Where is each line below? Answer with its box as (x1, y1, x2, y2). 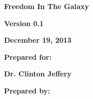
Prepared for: (4, 51, 52, 62)
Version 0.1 (4, 18, 44, 28)
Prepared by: (4, 85, 50, 95)
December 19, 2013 (4, 35, 72, 45)
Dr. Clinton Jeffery (4, 68, 72, 79)
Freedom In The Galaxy (4, 1, 89, 11)
